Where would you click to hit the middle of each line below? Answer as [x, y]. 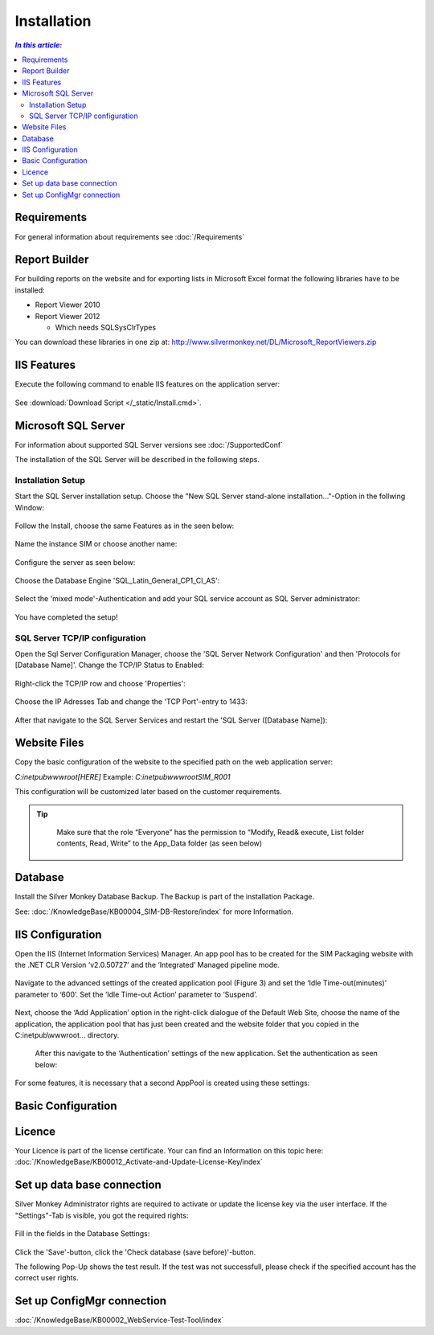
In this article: [39, 45]
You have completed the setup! [66, 617]
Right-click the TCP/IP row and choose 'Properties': [100, 683]
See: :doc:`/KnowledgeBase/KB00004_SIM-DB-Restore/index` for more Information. [154, 911]
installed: [30, 290]
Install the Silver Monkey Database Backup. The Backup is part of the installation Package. [165, 897]
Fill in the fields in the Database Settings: [82, 1234]
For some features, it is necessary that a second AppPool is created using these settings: [162, 1083]
